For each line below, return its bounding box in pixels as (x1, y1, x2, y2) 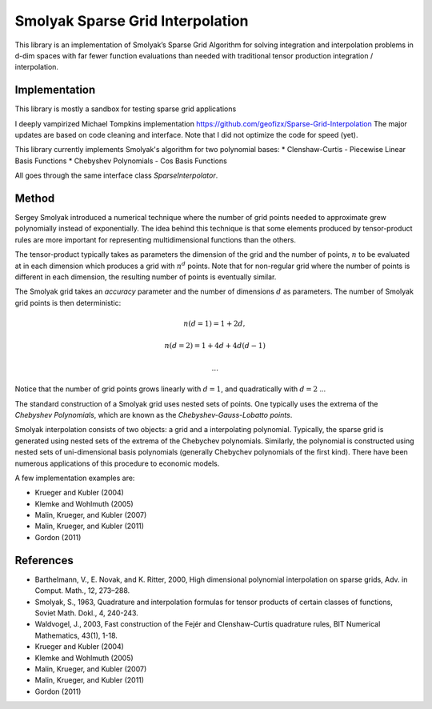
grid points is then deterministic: (14, 298, 122, 307)
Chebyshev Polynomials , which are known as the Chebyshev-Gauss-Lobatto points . (14, 410, 293, 419)
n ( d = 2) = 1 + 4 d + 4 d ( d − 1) (164, 341, 266, 350)
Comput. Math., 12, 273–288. (34, 586, 130, 595)
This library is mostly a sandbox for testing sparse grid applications (14, 104, 237, 114)
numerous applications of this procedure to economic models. (14, 459, 220, 468)
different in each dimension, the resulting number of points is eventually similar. (14, 272, 277, 282)
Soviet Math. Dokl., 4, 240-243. (34, 608, 139, 618)
